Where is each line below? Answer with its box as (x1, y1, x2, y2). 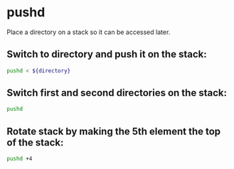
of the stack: (6, 136, 64, 148)
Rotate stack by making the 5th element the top (6, 125, 221, 137)
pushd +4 (6, 156, 33, 163)
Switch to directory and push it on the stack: (6, 48, 207, 60)
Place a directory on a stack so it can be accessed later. (6, 28, 171, 36)
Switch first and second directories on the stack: (6, 87, 227, 99)
